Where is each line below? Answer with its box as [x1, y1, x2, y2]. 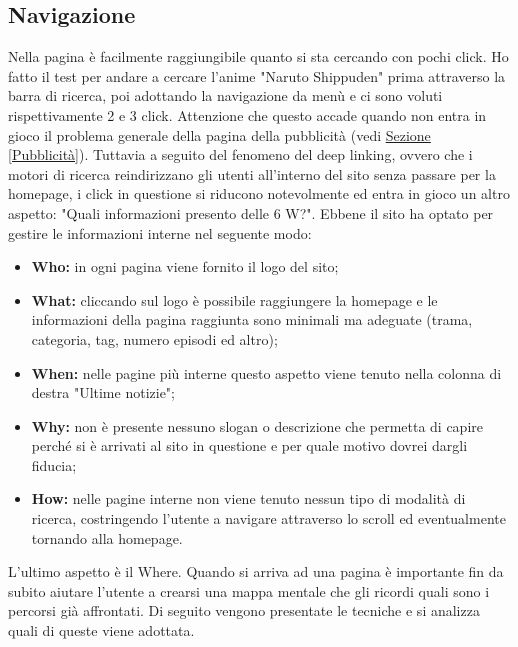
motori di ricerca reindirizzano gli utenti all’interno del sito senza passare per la [8, 163, 496, 184]
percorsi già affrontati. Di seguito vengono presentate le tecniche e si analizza [8, 600, 480, 621]
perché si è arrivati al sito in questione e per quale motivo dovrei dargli [31, 435, 468, 456]
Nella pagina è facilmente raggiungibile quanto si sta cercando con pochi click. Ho [8, 46, 509, 67]
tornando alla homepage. [31, 527, 183, 548]
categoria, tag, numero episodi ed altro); [31, 328, 278, 349]
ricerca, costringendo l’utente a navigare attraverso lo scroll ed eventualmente [31, 508, 506, 529]
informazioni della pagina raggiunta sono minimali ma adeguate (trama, [31, 309, 473, 330]
